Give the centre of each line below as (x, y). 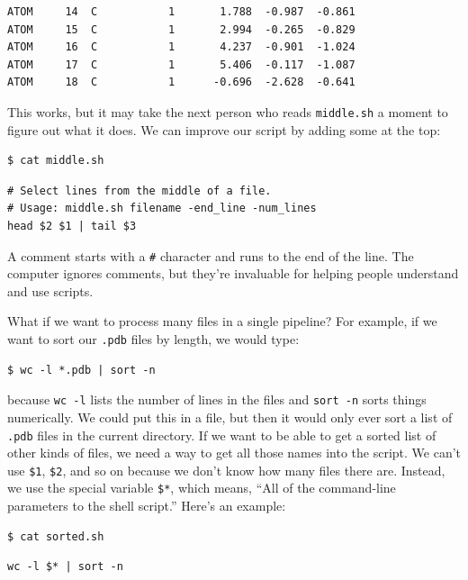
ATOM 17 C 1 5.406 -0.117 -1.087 (181, 64)
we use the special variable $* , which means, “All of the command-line (202, 488)
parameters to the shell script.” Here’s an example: (147, 506)
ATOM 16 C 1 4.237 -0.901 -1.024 (181, 47)
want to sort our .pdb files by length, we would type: (153, 339)
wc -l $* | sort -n (65, 567)
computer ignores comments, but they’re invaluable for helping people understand (233, 273)
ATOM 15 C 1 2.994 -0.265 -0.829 (181, 29)
